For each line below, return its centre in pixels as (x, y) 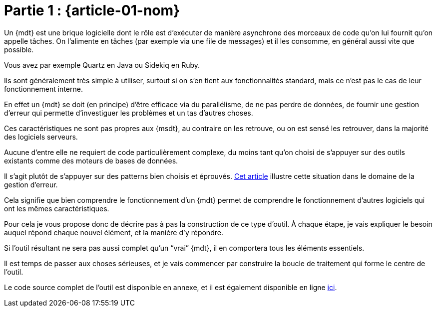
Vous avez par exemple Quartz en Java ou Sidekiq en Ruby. (102, 65)
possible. (19, 49)
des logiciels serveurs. (41, 137)
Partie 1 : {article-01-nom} (92, 10)
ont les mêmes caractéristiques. (57, 208)
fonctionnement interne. (43, 89)
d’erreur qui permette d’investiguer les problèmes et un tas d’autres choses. (129, 113)
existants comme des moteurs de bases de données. (91, 160)
